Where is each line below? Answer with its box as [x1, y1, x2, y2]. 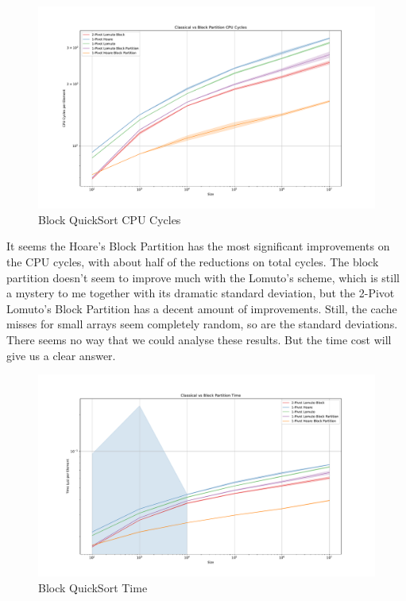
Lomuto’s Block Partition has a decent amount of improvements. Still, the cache [6, 300, 397, 316]
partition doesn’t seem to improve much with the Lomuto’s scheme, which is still [6, 269, 400, 285]
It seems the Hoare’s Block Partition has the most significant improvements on [6, 238, 390, 254]
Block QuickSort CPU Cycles [38, 211, 181, 227]
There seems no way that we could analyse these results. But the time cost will [6, 331, 392, 347]
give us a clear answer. [6, 347, 116, 363]
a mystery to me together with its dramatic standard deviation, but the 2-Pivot [6, 285, 395, 301]
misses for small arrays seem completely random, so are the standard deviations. [6, 316, 398, 332]
